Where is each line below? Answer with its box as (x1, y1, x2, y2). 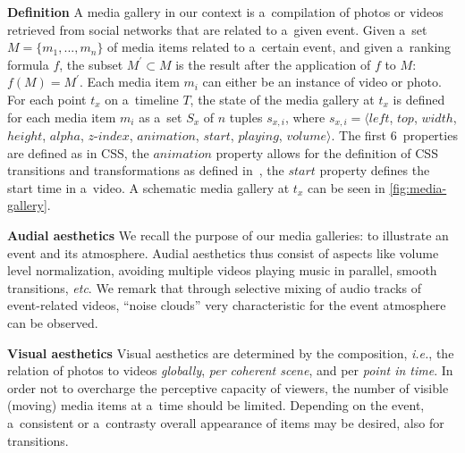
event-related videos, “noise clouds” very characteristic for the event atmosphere (7, 296, 446, 315)
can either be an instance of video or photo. (202, 72, 442, 91)
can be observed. (7, 313, 98, 331)
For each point (7, 89, 87, 108)
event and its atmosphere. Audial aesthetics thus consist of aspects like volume (7, 243, 439, 262)
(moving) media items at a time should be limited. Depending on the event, (7, 396, 425, 415)
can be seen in (307, 178, 385, 197)
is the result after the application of (175, 55, 371, 73)
